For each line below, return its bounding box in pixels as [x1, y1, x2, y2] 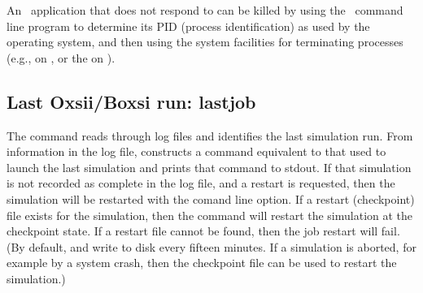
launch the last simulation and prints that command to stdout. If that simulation [7, 158, 412, 175]
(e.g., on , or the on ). [7, 49, 116, 66]
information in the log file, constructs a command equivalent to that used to [7, 143, 386, 160]
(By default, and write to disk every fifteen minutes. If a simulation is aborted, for [7, 238, 416, 255]
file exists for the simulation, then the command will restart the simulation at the [7, 206, 413, 223]
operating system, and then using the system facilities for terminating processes [7, 33, 403, 50]
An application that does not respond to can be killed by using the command [7, 2, 403, 18]
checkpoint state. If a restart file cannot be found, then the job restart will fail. [7, 222, 400, 239]
